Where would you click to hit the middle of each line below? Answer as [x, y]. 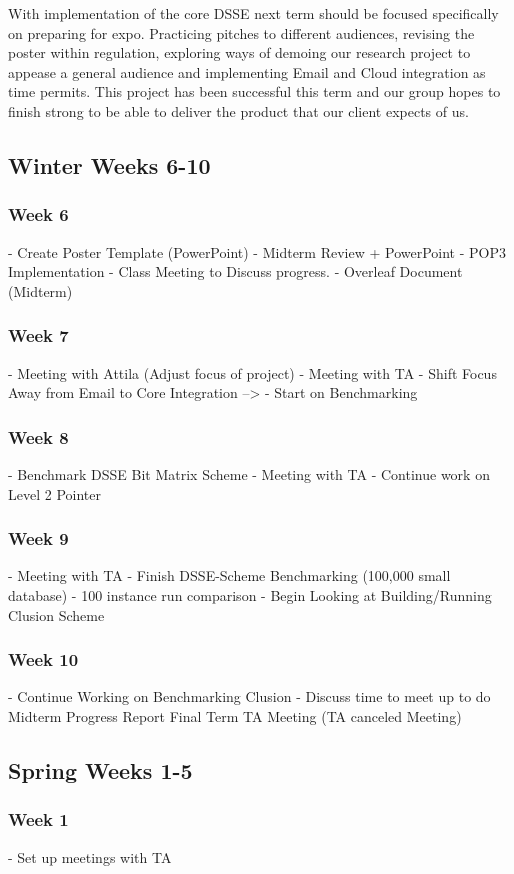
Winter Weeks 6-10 [109, 164]
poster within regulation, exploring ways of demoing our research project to [239, 52]
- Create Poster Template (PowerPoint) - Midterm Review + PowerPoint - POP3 [257, 251]
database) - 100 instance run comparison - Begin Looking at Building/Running [250, 594]
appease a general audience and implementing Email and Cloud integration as [247, 71]
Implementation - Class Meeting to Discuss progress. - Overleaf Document [235, 271]
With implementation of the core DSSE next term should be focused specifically [253, 13]
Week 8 [38, 436]
